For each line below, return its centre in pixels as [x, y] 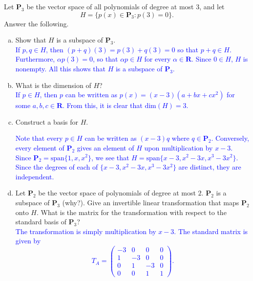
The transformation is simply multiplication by [86, 231]
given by [28, 241]
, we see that [110, 157]
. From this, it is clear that [103, 105]
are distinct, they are [210, 167]
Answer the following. [36, 23]
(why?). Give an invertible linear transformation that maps [151, 202]
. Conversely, [230, 138]
